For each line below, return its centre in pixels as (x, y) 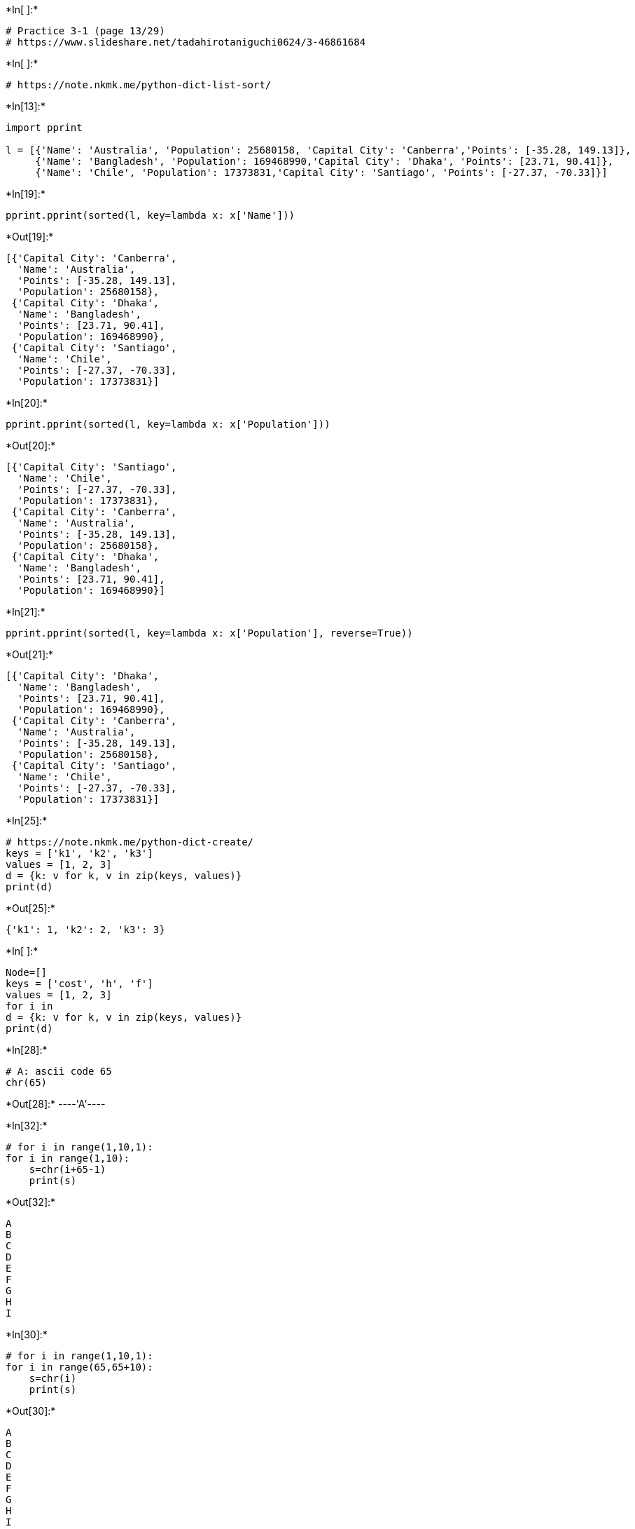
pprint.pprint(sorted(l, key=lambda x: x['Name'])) (151, 215)
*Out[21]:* (30, 654)
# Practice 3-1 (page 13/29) (85, 31)
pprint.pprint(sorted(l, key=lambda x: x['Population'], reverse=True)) (209, 633)
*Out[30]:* (31, 1411)
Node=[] (27, 972)
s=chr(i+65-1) (68, 1169)
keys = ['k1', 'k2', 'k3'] (79, 853)
